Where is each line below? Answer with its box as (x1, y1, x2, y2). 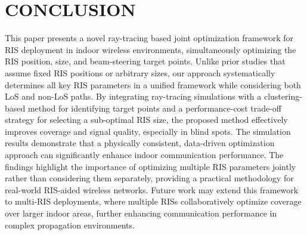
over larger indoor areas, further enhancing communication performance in (5, 207, 277, 219)
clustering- (263, 90, 302, 103)
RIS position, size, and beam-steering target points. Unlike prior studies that (5, 55, 286, 67)
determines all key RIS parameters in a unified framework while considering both (5, 78, 301, 91)
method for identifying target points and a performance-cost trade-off (27, 101, 282, 114)
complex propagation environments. (5, 218, 135, 231)
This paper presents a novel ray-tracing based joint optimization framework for (5, 32, 293, 44)
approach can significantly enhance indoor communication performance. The (5, 149, 284, 161)
